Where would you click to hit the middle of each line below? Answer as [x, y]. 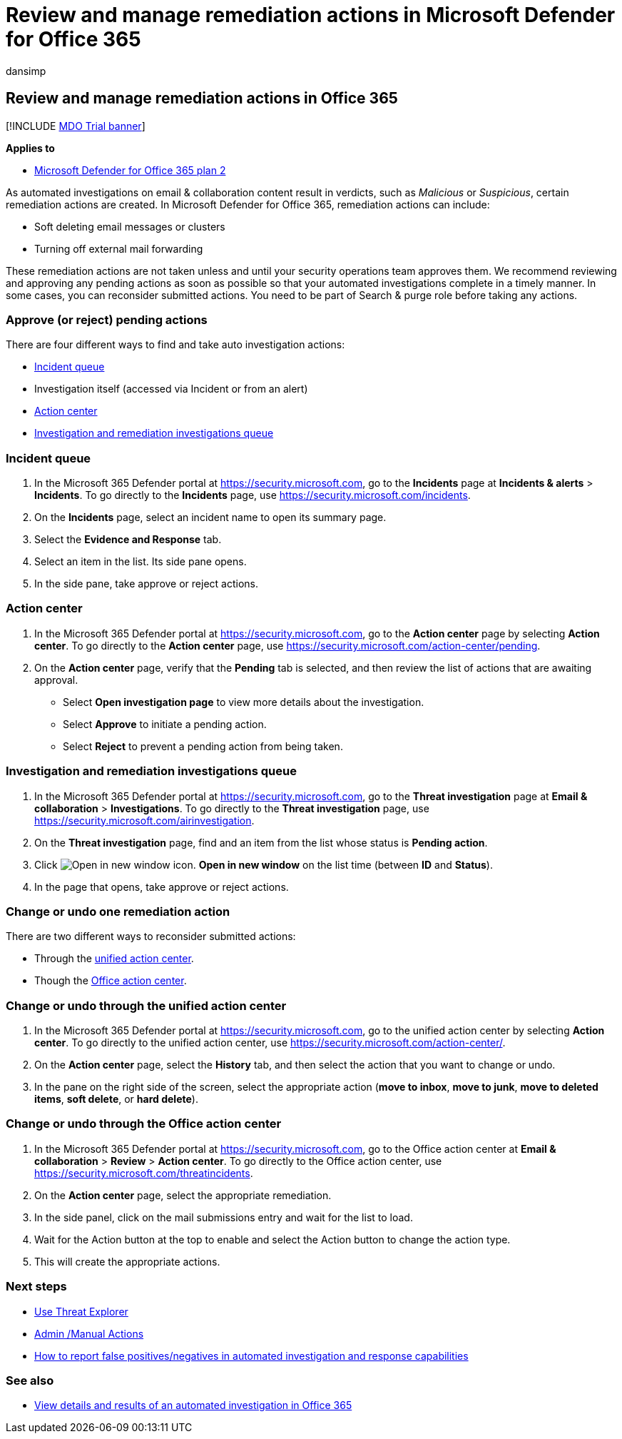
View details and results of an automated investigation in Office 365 [193, 1405]
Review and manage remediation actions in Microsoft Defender [311, 15]
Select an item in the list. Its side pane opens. [141, 562]
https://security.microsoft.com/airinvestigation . [144, 820]
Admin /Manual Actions [89, 1333]
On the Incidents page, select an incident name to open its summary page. [210, 517]
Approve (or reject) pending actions [107, 319]
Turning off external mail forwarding [119, 248]
